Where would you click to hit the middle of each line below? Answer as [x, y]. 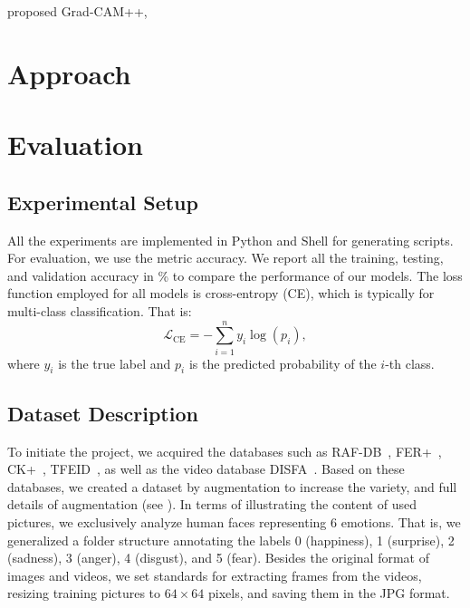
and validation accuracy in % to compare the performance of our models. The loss [235, 275]
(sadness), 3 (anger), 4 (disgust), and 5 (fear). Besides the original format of [219, 558]
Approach [69, 73]
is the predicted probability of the [283, 363]
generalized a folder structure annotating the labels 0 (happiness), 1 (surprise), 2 [231, 540]
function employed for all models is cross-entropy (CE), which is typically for [221, 293]
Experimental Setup [103, 202]
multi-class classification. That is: [100, 310]
